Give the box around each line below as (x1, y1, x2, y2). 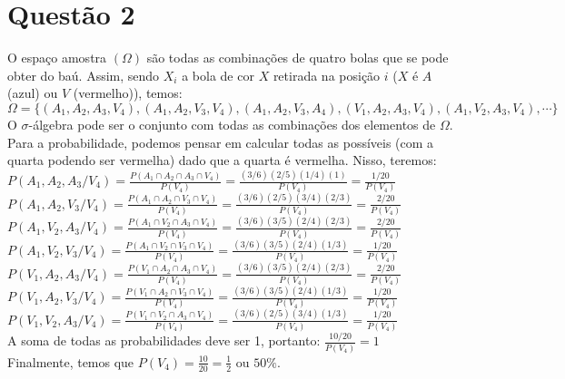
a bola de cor (182, 65, 254, 84)
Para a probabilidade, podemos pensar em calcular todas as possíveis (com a (7, 132, 434, 151)
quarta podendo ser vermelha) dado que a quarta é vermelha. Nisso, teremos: (7, 151, 437, 170)
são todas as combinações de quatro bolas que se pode (146, 48, 449, 67)
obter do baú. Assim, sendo (7, 65, 160, 84)
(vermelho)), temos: (73, 83, 183, 102)
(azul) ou (7, 83, 58, 102)
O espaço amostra (7, 48, 107, 67)
